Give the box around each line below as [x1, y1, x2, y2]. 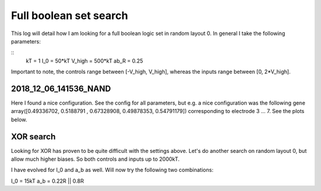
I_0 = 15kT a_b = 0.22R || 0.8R [11, 177, 84, 184]
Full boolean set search [11, 9, 128, 22]
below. [11, 116, 27, 123]
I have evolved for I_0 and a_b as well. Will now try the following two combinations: [11, 167, 214, 174]
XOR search [11, 131, 56, 142]
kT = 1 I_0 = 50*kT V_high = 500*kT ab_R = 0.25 [26, 57, 143, 64]
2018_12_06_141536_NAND [11, 83, 111, 93]
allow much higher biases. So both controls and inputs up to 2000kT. [11, 155, 180, 163]
